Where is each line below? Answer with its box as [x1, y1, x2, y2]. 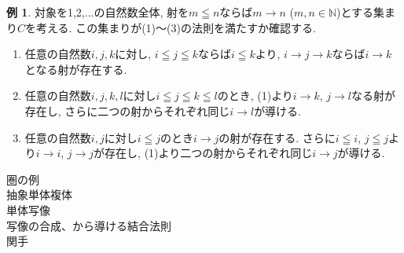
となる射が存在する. [24, 60, 127, 77]
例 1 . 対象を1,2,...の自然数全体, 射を [6, 4, 189, 20]
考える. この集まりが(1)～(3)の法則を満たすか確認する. [36, 19, 316, 35]
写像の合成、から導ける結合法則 [6, 217, 171, 233]
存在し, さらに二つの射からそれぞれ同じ [24, 102, 230, 119]
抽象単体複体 [6, 186, 72, 203]
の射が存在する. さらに [219, 129, 336, 145]
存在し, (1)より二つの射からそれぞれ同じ [105, 145, 313, 161]
